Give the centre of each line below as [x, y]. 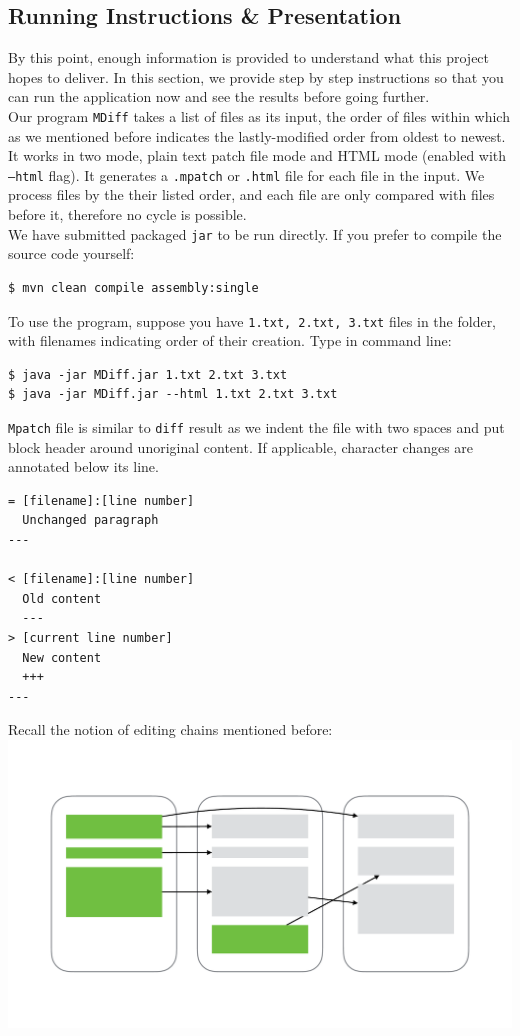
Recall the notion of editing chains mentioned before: [170, 729]
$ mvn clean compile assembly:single [133, 287]
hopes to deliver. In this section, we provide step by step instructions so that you [256, 76]
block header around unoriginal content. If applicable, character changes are [241, 446]
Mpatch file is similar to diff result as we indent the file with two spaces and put [256, 426]
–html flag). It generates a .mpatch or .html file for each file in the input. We [246, 174]
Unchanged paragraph [90, 520]
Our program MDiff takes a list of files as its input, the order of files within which [259, 115]
